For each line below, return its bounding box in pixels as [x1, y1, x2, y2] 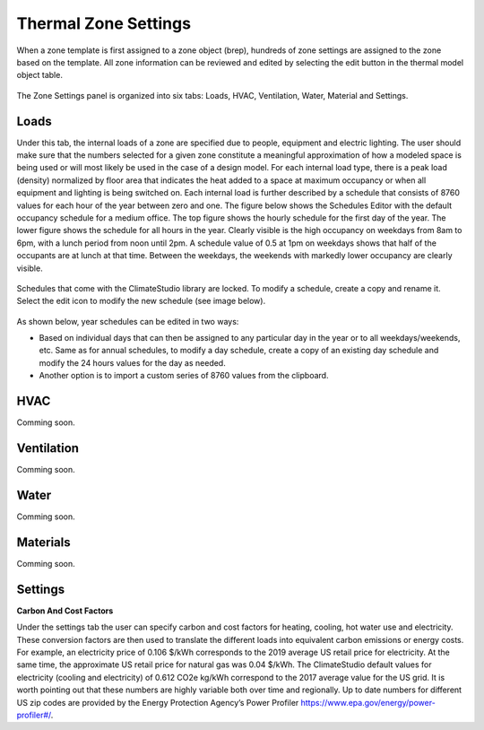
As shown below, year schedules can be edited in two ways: [16, 316, 239, 326]
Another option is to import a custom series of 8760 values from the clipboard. [39, 370, 329, 381]
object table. [16, 70, 63, 81]
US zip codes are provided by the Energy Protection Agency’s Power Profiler [16, 697, 299, 708]
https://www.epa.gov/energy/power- [300, 697, 436, 708]
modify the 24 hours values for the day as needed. [39, 357, 226, 368]
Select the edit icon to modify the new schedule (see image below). [16, 296, 266, 307]
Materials [16, 534, 71, 550]
